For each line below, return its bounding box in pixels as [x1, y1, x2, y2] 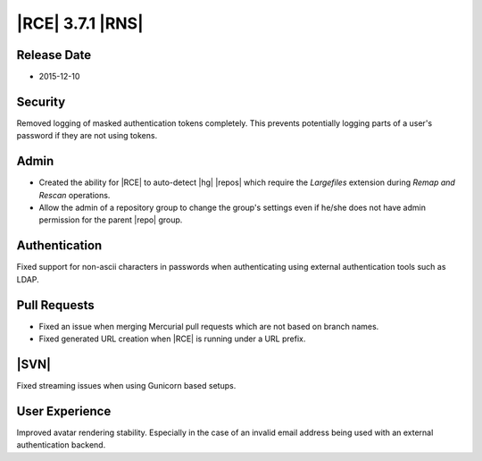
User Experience [16, 403, 112, 419]
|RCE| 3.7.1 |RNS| [16, 13, 144, 33]
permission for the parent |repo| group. [38, 214, 183, 225]
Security [16, 94, 66, 109]
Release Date [16, 47, 92, 63]
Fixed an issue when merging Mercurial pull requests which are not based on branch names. [38, 321, 379, 331]
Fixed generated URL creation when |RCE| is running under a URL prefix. [38, 333, 306, 344]
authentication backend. [16, 440, 106, 450]
